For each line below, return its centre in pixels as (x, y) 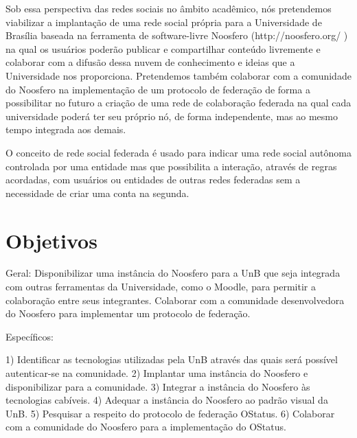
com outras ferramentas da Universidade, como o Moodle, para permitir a (161, 287)
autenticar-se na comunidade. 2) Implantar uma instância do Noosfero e (157, 373)
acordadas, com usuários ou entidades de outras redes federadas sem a (153, 180)
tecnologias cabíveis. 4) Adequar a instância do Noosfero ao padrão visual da (167, 400)
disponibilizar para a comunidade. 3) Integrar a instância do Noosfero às (158, 386)
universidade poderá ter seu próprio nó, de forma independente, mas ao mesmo (172, 116)
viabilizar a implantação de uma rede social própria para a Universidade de (164, 22)
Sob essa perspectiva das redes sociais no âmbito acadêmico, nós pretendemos (169, 8)
